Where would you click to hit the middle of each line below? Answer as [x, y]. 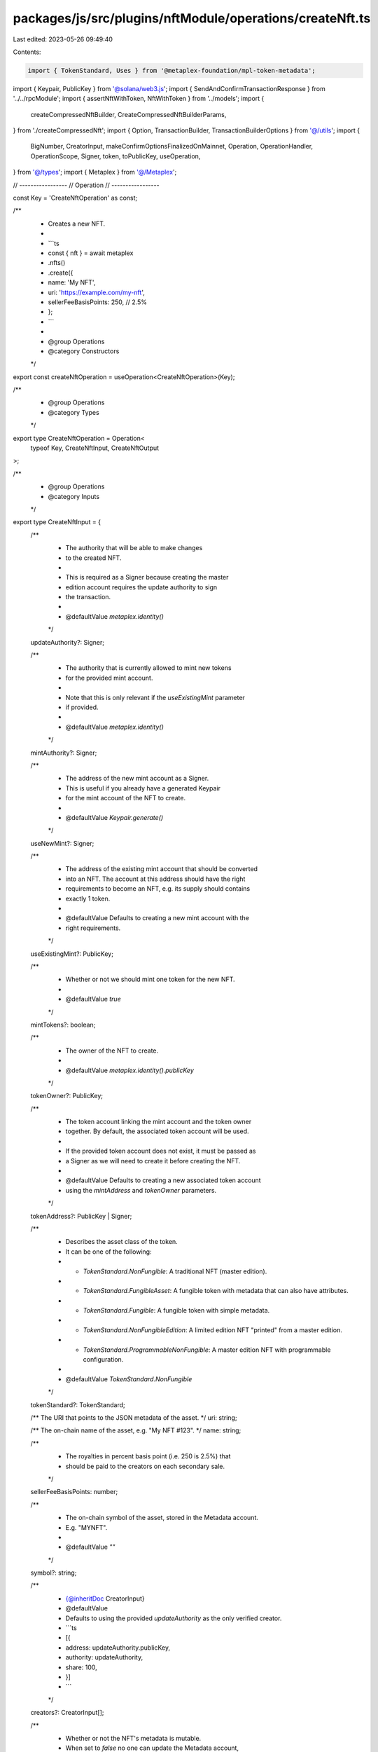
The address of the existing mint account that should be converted [162, 869]
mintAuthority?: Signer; [64, 753]
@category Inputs [74, 496]
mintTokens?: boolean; [63, 1025]
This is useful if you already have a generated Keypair [143, 788]
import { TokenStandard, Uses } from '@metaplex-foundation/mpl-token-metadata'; [172, 70]
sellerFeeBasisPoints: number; [74, 1492]
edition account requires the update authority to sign [141, 587]
